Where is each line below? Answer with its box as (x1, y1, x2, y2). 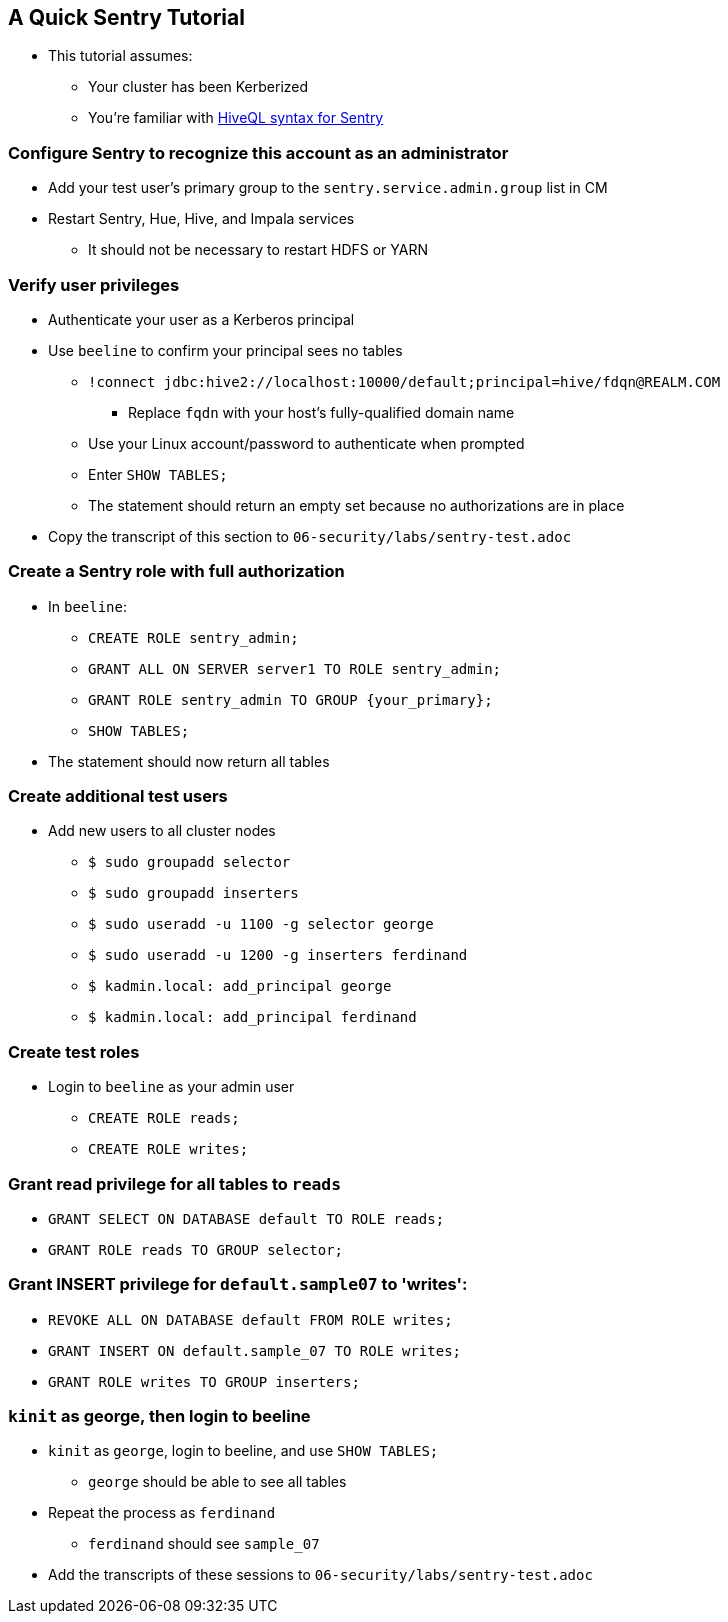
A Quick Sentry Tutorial (8, 5, 245, 30)
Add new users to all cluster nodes (48, 822, 276, 840)
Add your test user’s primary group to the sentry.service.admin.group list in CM (48, 179, 608, 197)
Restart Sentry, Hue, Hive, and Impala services (48, 210, 355, 228)
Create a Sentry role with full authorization (8, 561, 345, 582)
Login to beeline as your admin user (48, 1078, 295, 1096)
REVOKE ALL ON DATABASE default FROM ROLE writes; (48, 1311, 453, 1328)
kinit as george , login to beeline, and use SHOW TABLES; (48, 1442, 439, 1460)
